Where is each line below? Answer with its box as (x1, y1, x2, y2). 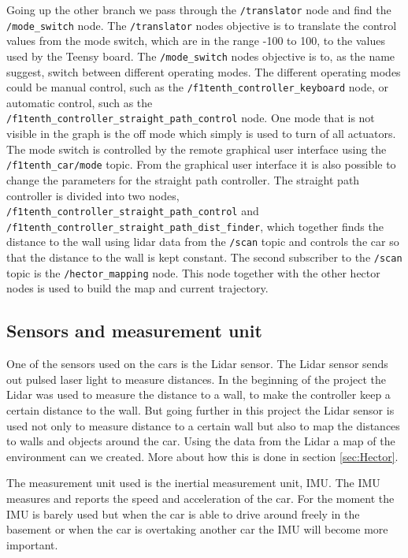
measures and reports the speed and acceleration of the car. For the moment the (6, 489, 395, 506)
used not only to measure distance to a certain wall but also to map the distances (6, 417, 400, 433)
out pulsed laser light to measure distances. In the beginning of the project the (6, 370, 386, 387)
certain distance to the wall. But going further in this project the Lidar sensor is (6, 401, 395, 418)
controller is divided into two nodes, (6, 187, 180, 203)
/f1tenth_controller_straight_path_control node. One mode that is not (6, 110, 375, 126)
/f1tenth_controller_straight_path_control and (6, 203, 259, 219)
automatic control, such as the (6, 94, 153, 110)
